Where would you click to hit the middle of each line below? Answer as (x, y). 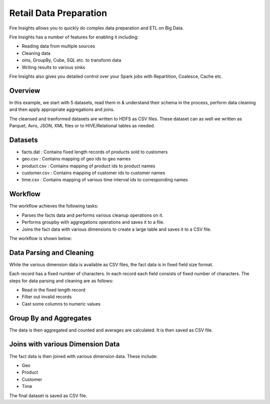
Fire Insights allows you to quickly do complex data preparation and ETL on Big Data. (96, 28)
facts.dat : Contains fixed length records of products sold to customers (95, 152)
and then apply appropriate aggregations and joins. (62, 109)
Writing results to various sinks (53, 67)
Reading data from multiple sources (58, 46)
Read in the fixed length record (54, 290)
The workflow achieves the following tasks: (54, 206)
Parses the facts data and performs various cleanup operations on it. (92, 215)
